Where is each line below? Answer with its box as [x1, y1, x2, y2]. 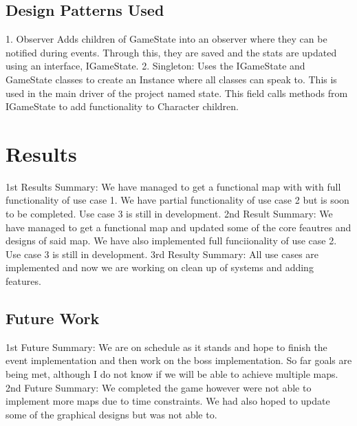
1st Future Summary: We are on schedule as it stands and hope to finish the [6, 339, 327, 354]
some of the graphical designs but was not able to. [6, 407, 217, 421]
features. [6, 274, 41, 288]
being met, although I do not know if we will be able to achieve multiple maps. [6, 367, 338, 381]
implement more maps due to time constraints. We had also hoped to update [6, 394, 330, 408]
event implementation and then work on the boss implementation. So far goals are [6, 353, 352, 368]
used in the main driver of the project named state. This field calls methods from [6, 85, 348, 100]
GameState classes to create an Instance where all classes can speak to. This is [6, 72, 337, 86]
